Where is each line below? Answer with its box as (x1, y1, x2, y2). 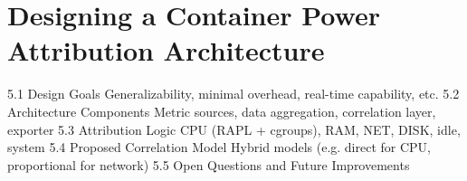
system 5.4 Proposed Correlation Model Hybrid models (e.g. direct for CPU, (7, 138, 432, 157)
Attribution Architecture (7, 32, 325, 69)
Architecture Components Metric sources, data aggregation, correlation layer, (7, 101, 436, 120)
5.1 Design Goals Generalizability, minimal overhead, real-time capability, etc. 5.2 (7, 84, 460, 103)
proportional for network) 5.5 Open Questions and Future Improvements (7, 155, 410, 174)
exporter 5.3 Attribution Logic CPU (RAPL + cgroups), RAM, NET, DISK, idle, (7, 119, 461, 138)
